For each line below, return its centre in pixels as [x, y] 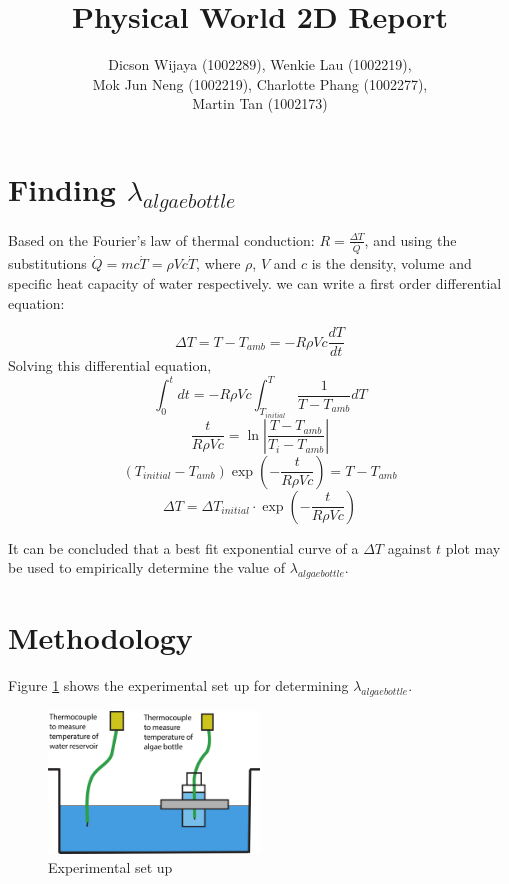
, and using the [410, 239]
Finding [62, 188]
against [409, 547]
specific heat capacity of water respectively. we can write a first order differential [255, 283]
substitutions [47, 263]
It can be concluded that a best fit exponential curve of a [183, 547]
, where [218, 263]
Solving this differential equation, [110, 365]
